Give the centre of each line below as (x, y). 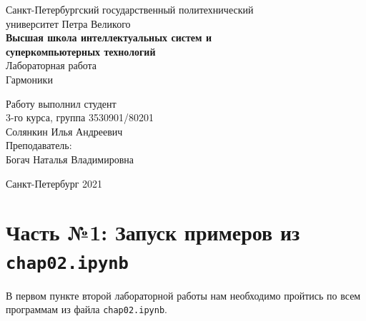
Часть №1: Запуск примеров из (153, 232)
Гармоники (29, 79)
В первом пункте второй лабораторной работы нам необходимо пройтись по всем (183, 295)
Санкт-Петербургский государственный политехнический (130, 9)
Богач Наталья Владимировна (70, 159)
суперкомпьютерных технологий (81, 51)
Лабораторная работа (51, 65)
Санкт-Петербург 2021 (54, 183)
